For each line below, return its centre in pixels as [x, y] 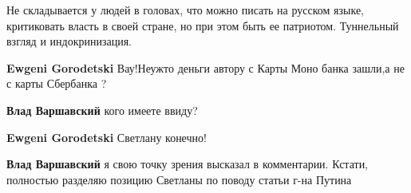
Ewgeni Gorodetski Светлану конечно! [107, 137]
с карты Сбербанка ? [57, 83]
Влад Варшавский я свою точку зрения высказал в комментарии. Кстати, [188, 164]
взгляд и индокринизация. [69, 41]
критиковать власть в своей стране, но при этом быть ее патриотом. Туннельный [203, 25]
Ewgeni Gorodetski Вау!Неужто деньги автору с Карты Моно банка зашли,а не [205, 67]
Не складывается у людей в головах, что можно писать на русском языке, [185, 10]
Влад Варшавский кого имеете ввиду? [102, 110]
